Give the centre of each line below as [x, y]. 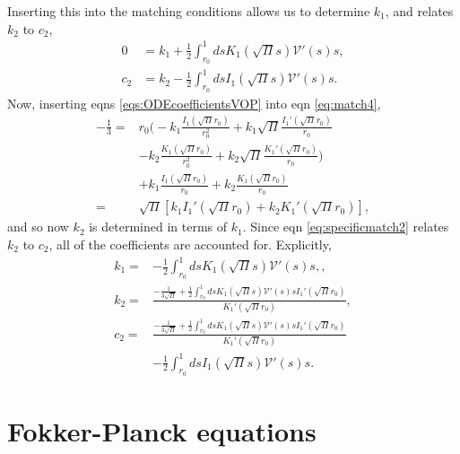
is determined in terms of [158, 227]
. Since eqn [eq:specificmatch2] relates [346, 227]
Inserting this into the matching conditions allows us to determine [189, 11]
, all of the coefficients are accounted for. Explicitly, [190, 244]
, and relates [419, 11]
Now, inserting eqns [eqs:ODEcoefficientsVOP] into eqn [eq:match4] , [194, 103]
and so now [38, 227]
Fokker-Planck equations [162, 430]
